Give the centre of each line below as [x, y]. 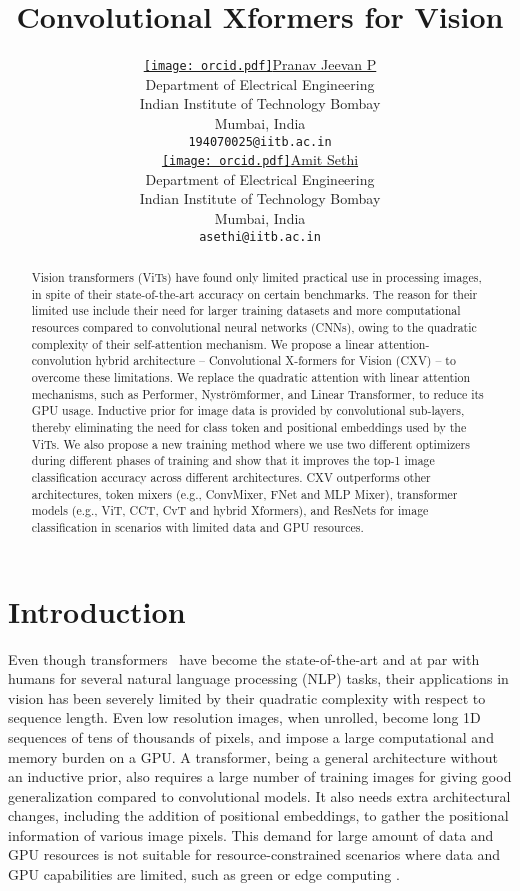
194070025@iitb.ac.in [260, 141]
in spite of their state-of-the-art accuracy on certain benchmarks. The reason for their [254, 293]
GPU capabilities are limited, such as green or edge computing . [204, 874]
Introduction [97, 610]
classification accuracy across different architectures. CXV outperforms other [231, 476]
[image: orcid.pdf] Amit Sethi [260, 159]
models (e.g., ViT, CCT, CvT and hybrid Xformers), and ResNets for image [230, 510]
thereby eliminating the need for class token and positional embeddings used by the [249, 427]
